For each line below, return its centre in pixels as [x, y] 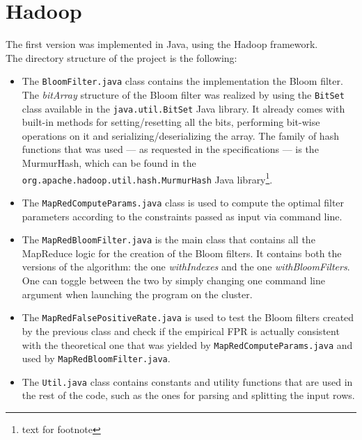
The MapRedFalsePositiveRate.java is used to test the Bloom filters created [188, 317]
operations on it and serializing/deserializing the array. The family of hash [180, 135]
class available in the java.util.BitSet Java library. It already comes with [183, 108]
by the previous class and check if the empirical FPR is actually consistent [181, 331]
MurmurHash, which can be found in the [109, 163]
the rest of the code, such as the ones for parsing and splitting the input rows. [188, 395]
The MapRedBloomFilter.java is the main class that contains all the [168, 239]
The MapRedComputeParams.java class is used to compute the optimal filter [183, 202]
